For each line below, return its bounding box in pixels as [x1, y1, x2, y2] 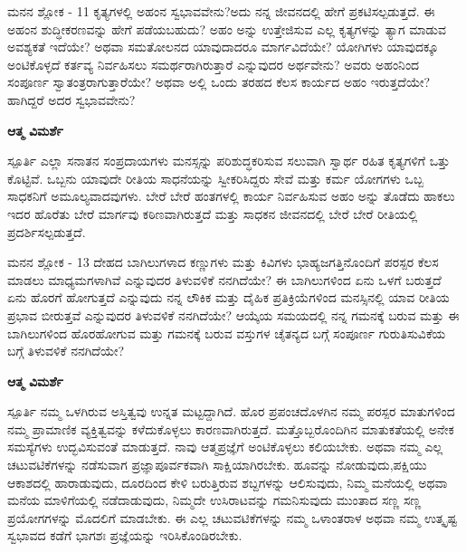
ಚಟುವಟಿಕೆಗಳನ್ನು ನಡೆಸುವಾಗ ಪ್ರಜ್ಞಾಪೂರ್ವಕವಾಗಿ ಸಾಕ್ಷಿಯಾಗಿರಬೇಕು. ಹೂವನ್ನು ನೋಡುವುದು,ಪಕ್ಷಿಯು [7, 455, 427, 474]
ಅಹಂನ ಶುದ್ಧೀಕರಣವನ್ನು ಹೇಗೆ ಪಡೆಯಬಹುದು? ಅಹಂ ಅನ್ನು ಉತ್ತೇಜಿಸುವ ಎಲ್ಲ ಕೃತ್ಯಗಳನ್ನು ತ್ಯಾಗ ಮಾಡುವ [7, 19, 446, 38]
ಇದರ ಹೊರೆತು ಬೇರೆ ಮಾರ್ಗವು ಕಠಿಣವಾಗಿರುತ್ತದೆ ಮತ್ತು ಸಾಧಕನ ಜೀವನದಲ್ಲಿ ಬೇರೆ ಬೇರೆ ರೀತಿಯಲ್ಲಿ [7, 204, 418, 223]
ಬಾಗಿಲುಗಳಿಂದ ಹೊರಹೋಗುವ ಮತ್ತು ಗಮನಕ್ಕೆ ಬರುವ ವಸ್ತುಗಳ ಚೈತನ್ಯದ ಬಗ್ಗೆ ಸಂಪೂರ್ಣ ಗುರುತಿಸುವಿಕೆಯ [7, 323, 446, 342]
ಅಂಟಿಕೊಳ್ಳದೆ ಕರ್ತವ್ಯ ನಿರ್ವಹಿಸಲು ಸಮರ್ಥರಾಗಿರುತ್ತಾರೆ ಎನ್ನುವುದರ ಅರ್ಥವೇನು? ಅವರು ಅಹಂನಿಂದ [7, 54, 420, 73]
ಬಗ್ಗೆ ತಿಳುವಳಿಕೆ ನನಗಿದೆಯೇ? [7, 341, 125, 360]
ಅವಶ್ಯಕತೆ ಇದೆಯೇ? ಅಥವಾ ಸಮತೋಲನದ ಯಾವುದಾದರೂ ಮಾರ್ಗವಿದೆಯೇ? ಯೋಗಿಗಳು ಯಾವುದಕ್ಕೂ [7, 37, 439, 56]
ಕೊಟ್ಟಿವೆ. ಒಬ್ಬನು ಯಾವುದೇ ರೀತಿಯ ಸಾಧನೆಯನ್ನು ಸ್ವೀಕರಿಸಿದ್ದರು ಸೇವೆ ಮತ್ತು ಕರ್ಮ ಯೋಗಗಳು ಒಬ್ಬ [7, 168, 423, 187]
